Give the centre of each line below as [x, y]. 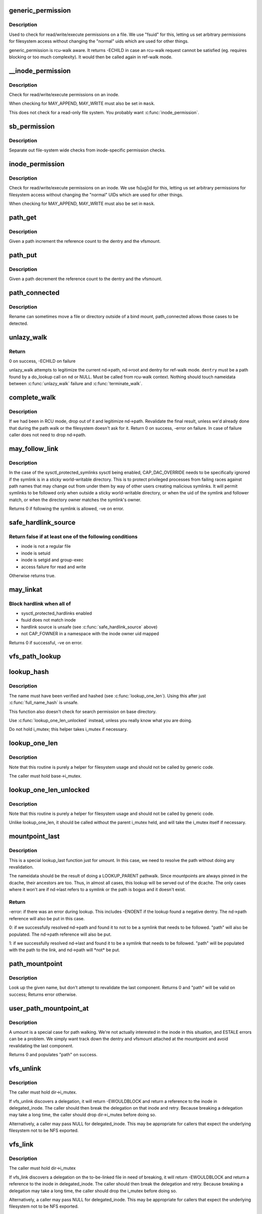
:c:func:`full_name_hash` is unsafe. [44, 703]
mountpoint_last [34, 836]
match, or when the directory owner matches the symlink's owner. [75, 500]
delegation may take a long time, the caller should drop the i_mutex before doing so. [93, 1191]
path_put [23, 255]
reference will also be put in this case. [47, 918]
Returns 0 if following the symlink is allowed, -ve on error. [66, 509]
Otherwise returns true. [32, 575]
